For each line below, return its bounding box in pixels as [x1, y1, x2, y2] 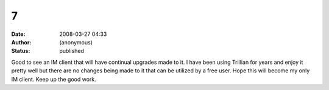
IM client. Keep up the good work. [11, 75, 97, 83]
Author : [11, 38, 32, 46]
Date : [11, 30, 26, 38]
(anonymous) [59, 38, 93, 46]
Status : [11, 47, 30, 55]
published [59, 47, 85, 55]
